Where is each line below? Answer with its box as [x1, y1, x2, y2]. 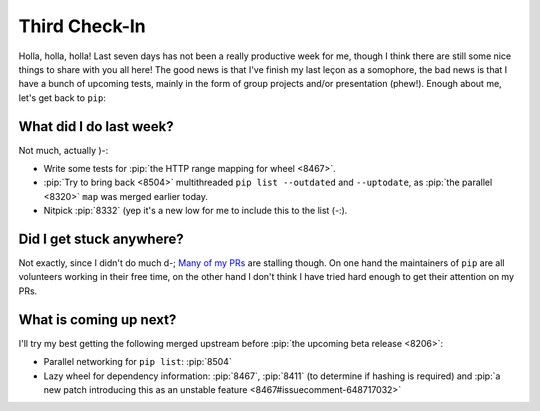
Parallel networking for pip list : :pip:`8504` [43, 356, 232, 368]
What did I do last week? [18, 118, 174, 135]
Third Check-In [18, 15, 147, 37]
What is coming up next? [18, 311, 177, 328]
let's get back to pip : [18, 91, 107, 104]
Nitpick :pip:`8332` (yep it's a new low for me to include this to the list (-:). [43, 205, 348, 217]
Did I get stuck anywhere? [18, 231, 184, 247]
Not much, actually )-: [18, 144, 109, 156]
